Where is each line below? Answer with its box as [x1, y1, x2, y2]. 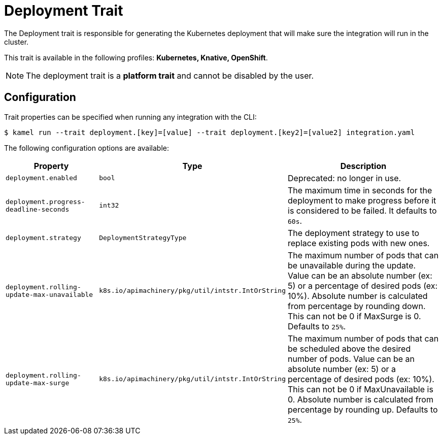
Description [340, 160, 387, 171]
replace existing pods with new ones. [288, 238, 430, 248]
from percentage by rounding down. [288, 300, 426, 311]
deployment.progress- [6, 197, 85, 206]
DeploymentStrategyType [99, 234, 187, 242]
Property [33, 160, 69, 171]
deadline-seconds [6, 205, 70, 213]
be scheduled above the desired [288, 343, 411, 354]
